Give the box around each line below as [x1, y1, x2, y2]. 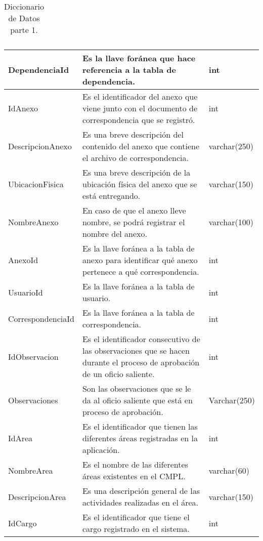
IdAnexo [8, 102, 38, 114]
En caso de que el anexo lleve [82, 204, 186, 216]
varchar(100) [208, 216, 253, 228]
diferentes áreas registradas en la [82, 432, 198, 444]
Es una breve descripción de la [82, 167, 191, 178]
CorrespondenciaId [8, 312, 74, 324]
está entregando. [82, 190, 141, 201]
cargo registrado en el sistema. [82, 523, 190, 534]
